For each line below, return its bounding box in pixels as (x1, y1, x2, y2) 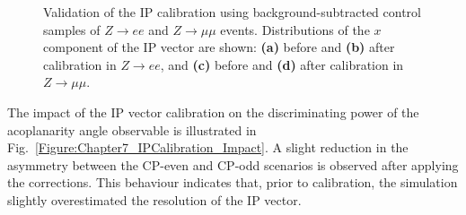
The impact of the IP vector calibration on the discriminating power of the (7, 102, 419, 121)
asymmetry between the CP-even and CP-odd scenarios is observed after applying (7, 155, 459, 174)
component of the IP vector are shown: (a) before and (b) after (43, 38, 395, 56)
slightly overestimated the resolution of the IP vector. (7, 190, 302, 209)
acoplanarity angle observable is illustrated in (7, 120, 257, 139)
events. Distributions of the (220, 20, 370, 39)
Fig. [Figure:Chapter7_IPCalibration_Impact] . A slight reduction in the (7, 138, 409, 157)
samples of (43, 20, 101, 39)
